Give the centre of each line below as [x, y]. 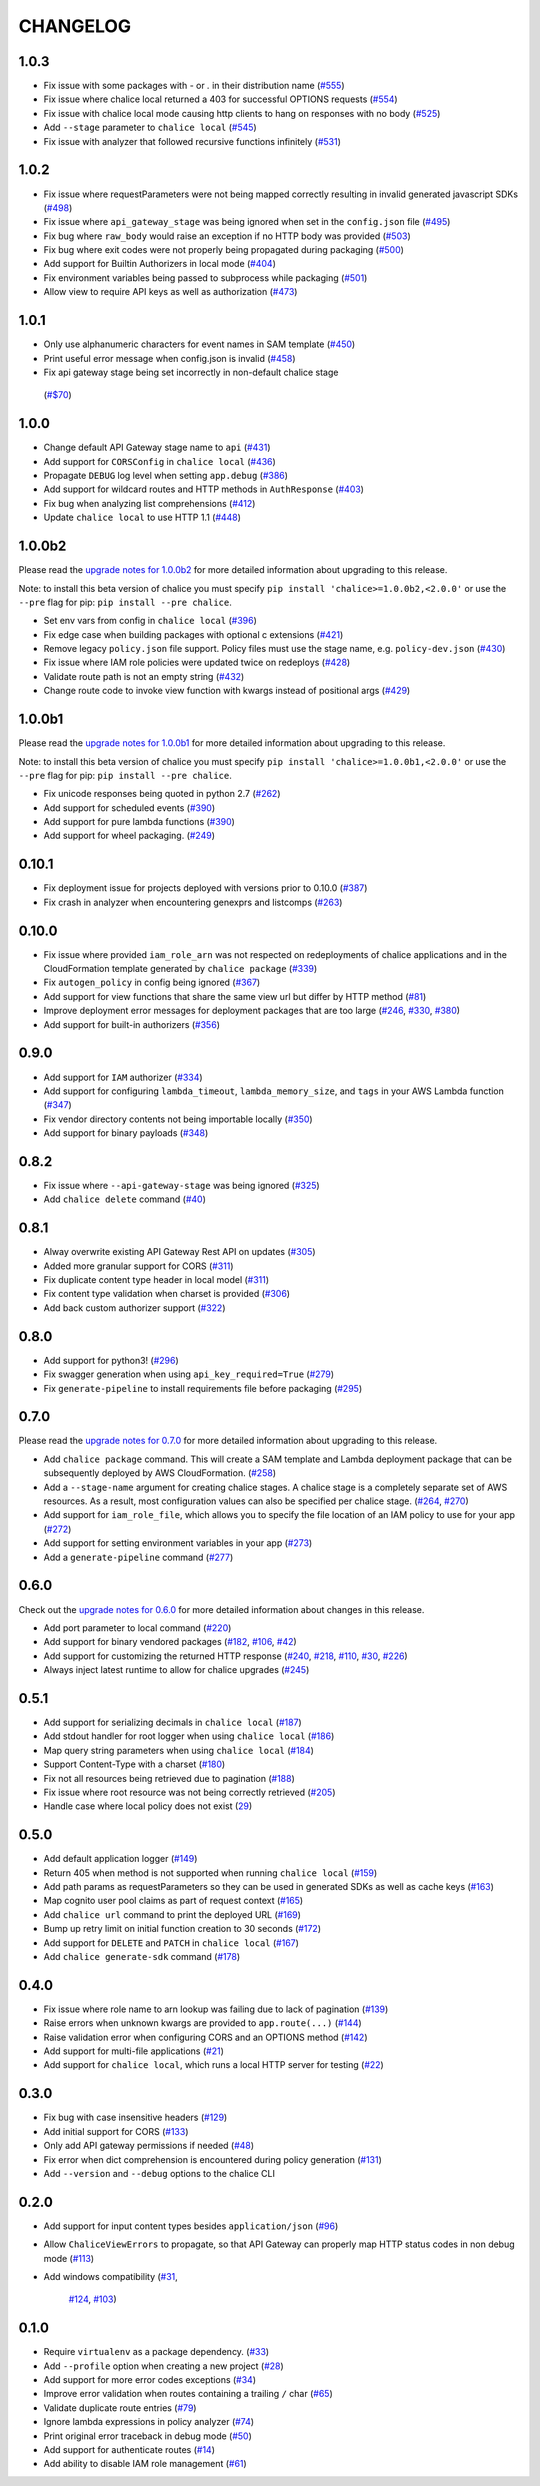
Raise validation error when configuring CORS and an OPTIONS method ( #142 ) [205, 2037]
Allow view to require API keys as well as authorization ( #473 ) [170, 292]
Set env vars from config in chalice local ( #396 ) [150, 621]
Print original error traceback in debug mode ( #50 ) [147, 2436]
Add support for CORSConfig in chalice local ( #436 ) [160, 461]
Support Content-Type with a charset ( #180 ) [134, 1764]
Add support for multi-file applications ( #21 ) [134, 2051]
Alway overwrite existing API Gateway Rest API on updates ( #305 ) [179, 1252]
